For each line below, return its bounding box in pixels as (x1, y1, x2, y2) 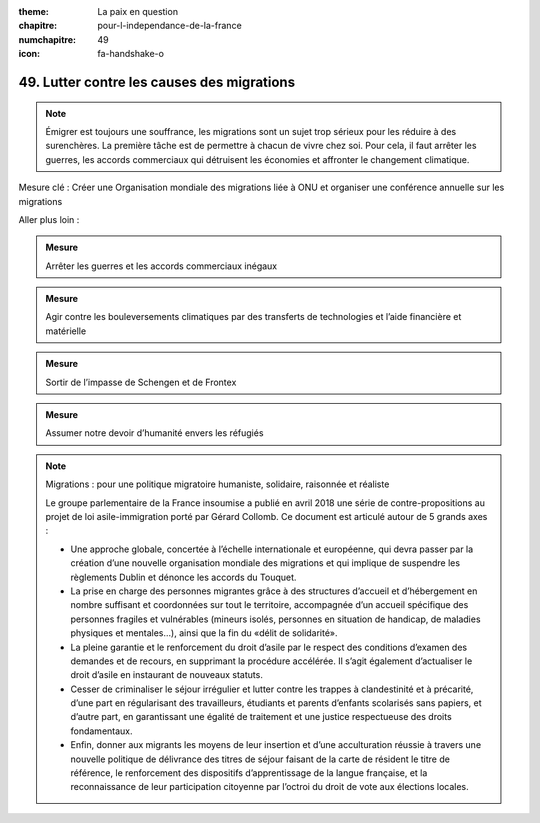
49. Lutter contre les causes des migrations (18, 73, 295, 90)
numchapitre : (18, 33, 77, 45)
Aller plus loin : (18, 213, 80, 225)
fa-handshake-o (97, 48, 165, 60)
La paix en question (97, 6, 179, 17)
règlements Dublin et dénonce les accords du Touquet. (70, 571, 297, 583)
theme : (18, 6, 50, 17)
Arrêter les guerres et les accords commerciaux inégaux (45, 260, 278, 272)
